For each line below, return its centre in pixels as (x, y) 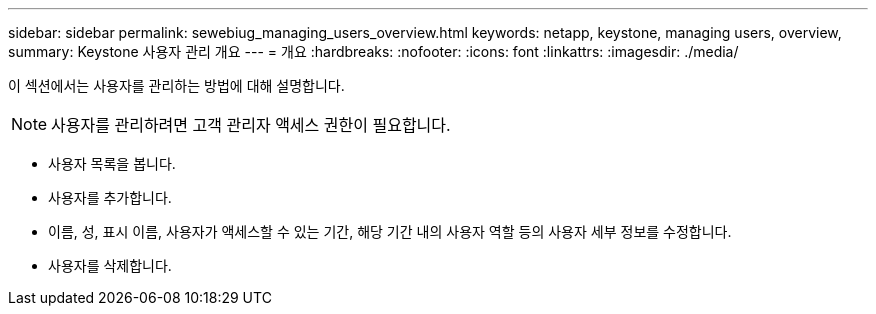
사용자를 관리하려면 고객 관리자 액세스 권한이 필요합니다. (251, 125)
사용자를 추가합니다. (110, 197)
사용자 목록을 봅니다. (112, 163)
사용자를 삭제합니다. (110, 265)
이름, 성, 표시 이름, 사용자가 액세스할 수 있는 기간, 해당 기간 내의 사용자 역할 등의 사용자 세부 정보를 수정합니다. (390, 231)
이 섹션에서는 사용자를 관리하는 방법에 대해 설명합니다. (176, 85)
